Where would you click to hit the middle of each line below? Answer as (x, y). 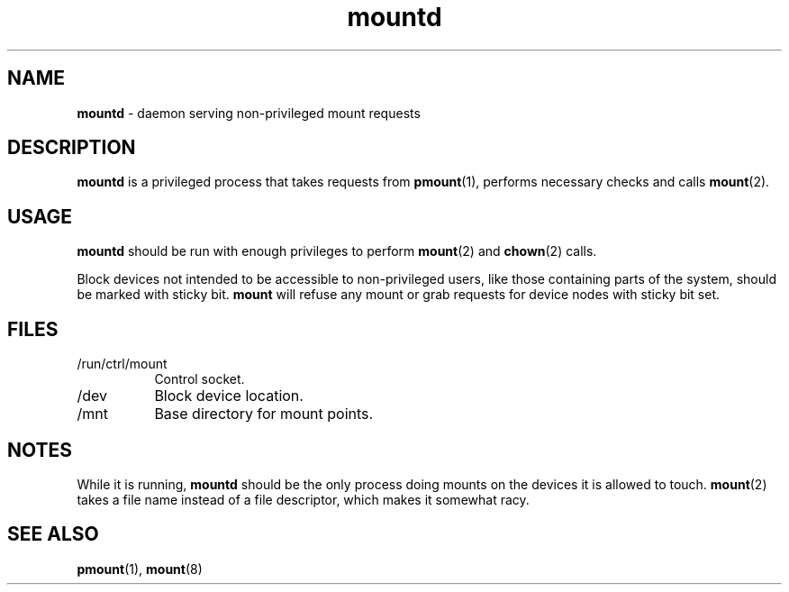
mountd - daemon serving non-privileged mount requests (249, 113)
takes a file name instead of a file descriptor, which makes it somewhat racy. (303, 499)
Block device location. (229, 396)
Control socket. (200, 379)
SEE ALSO (53, 534)
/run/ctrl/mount (122, 364)
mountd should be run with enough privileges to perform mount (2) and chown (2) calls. (337, 251)
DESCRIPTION (72, 148)
